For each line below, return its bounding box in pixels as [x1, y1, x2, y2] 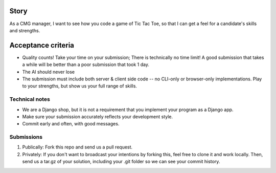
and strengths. [9, 27, 40, 33]
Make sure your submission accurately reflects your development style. [22, 113, 173, 120]
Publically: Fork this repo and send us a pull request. [22, 144, 133, 150]
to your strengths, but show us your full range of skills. [22, 83, 137, 89]
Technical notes [9, 96, 51, 103]
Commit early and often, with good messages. [22, 121, 120, 127]
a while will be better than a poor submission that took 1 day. [22, 61, 149, 68]
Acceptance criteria [9, 41, 74, 50]
